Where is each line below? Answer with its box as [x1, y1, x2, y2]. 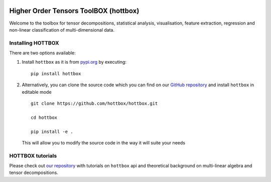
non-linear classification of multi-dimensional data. [9, 27, 115, 33]
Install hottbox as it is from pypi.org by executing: [22, 59, 126, 65]
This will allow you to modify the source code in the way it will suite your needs [22, 139, 186, 145]
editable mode [22, 89, 52, 95]
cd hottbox [31, 114, 58, 120]
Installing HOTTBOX [9, 39, 59, 46]
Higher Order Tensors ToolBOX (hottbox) [9, 7, 140, 15]
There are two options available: [9, 50, 76, 56]
